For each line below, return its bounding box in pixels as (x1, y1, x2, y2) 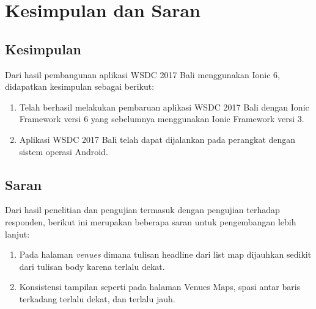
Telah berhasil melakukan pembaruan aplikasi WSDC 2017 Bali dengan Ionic (19, 100, 309, 113)
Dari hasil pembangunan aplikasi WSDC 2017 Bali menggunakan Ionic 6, (5, 68, 280, 81)
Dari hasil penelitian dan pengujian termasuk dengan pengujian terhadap (5, 203, 280, 216)
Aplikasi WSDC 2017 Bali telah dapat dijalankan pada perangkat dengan (19, 133, 296, 145)
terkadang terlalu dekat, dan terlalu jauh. (19, 292, 175, 305)
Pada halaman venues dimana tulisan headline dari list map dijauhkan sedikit (19, 248, 312, 261)
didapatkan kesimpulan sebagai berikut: (5, 80, 155, 93)
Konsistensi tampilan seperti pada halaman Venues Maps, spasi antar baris (19, 280, 301, 293)
